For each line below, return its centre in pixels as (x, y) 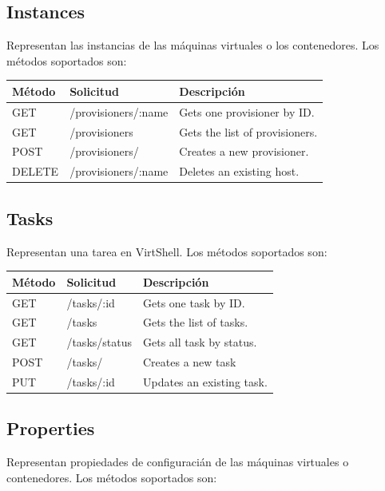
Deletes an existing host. (239, 171)
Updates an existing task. (205, 381)
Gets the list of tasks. (196, 322)
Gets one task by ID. (194, 302)
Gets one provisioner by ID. (247, 111)
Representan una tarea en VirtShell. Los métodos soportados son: (167, 251)
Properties (51, 428)
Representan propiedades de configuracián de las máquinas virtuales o (178, 462)
